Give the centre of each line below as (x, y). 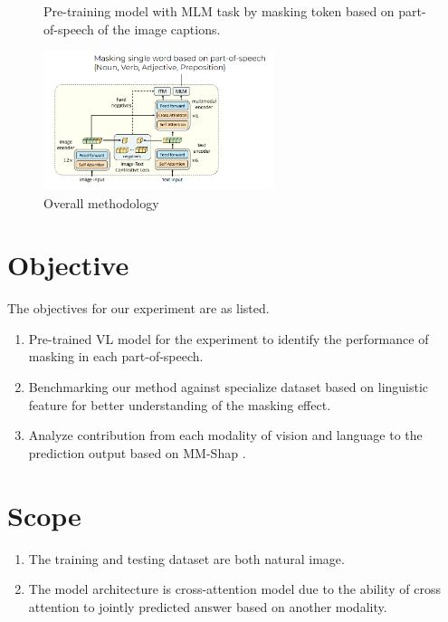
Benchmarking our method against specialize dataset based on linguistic (229, 387)
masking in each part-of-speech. (116, 356)
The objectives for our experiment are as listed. (138, 308)
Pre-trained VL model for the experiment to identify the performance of (229, 338)
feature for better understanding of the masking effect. (180, 404)
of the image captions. (159, 29)
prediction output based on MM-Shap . (137, 452)
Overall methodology (101, 202)
